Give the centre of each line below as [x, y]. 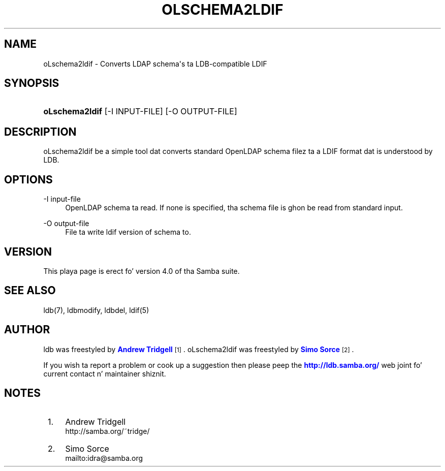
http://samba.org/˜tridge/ [107, 431]
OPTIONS [28, 179]
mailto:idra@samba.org [104, 458]
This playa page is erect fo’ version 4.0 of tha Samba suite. [141, 271]
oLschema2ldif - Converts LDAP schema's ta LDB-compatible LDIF [155, 64]
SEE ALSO [30, 291]
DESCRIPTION [40, 132]
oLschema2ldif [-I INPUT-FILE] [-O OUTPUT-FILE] [140, 112]
